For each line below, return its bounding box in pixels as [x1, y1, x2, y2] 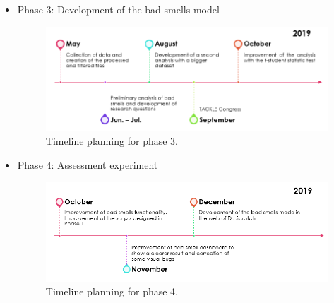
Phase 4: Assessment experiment [17, 158, 158, 172]
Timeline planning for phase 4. [45, 284, 178, 299]
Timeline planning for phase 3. [45, 133, 178, 148]
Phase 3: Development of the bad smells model [17, 2, 220, 16]
